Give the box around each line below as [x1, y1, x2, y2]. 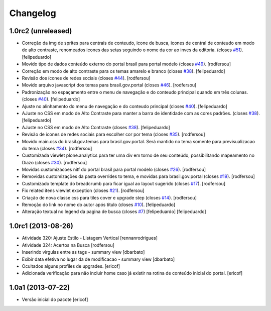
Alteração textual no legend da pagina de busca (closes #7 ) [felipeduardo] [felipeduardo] [22, 209, 206, 215]
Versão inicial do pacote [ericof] [22, 296, 88, 302]
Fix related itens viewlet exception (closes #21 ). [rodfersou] [22, 187, 145, 193]
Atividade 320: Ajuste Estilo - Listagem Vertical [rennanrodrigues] [22, 235, 158, 241]
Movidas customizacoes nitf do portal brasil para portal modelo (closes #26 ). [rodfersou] [22, 166, 206, 173]
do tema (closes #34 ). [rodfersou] [22, 145, 92, 151]
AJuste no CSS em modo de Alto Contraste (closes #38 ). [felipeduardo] [22, 124, 170, 130]
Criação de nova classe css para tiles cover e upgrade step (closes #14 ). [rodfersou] [22, 194, 197, 200]
